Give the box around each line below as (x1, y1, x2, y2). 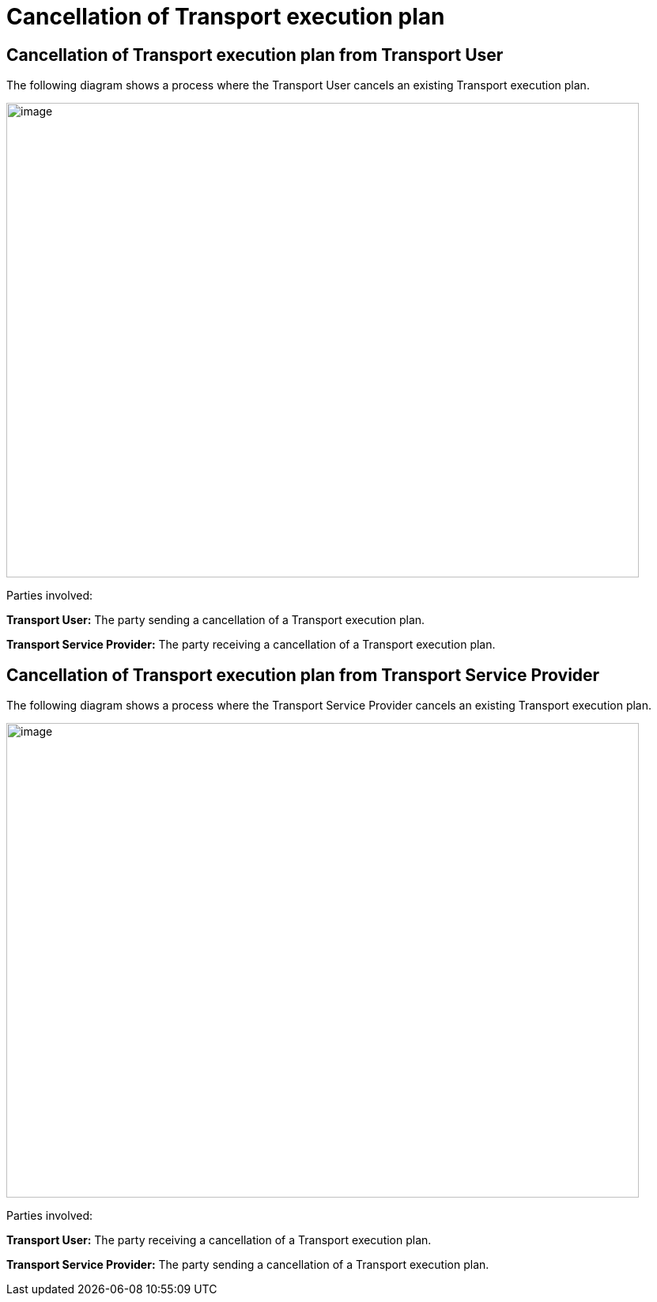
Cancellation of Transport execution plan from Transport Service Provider (6, 664, 600, 685)
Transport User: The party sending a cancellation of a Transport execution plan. (6, 613, 425, 627)
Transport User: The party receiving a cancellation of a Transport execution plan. (6, 1233, 432, 1247)
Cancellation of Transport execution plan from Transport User (6, 44, 504, 65)
